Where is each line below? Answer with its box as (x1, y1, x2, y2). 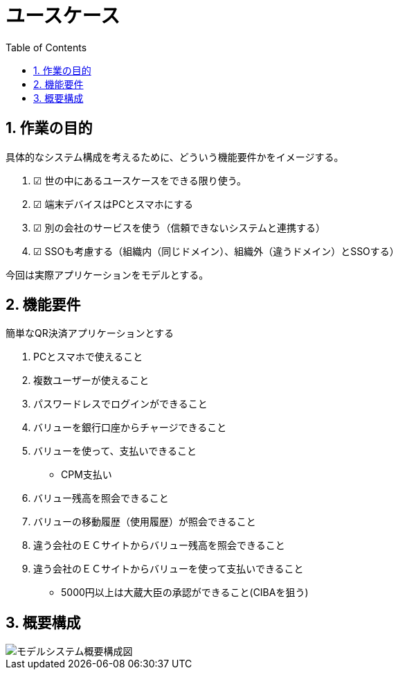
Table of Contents (6, 41, 87, 53)
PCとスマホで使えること (33, 351, 143, 363)
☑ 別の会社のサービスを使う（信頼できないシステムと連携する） (33, 221, 326, 234)
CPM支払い (61, 468, 112, 481)
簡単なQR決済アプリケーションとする (6, 327, 174, 340)
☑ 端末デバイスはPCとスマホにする (33, 198, 193, 210)
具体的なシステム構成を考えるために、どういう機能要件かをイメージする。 (6, 150, 344, 163)
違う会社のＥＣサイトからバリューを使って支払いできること (33, 563, 304, 575)
